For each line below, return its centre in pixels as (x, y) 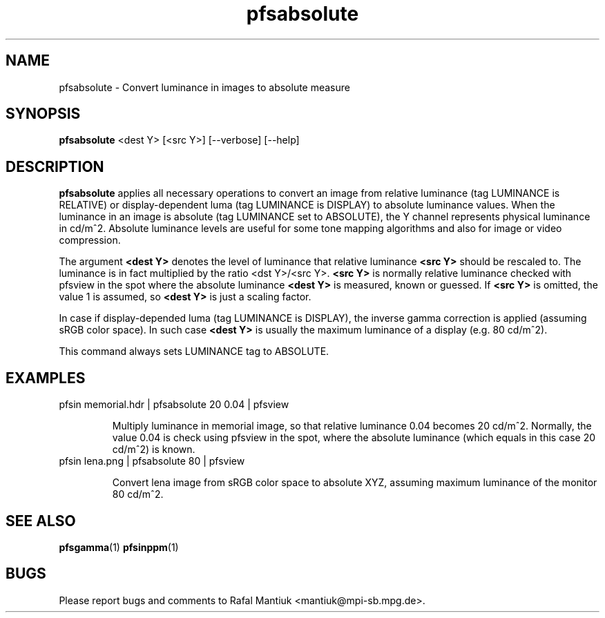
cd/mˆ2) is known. (154, 450)
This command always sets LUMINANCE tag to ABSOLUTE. (194, 351)
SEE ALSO (41, 521)
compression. (90, 240)
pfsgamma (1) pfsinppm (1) (119, 547)
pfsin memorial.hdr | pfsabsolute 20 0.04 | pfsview (174, 405)
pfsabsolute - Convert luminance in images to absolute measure (204, 87)
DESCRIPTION (55, 166)
